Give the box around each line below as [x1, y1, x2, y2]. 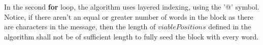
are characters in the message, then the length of [4, 21, 156, 32]
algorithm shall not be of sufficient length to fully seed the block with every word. [4, 31, 259, 41]
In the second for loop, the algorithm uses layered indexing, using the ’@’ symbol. [4, 2, 259, 12]
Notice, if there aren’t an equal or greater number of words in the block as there [4, 11, 253, 22]
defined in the [208, 21, 251, 32]
